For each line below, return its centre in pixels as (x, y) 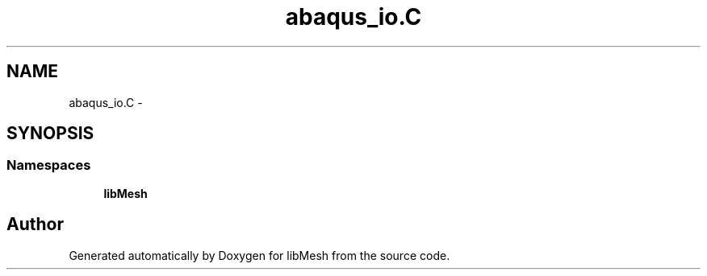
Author (35, 225)
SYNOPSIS (50, 134)
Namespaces (49, 165)
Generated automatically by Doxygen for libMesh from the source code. (259, 255)
